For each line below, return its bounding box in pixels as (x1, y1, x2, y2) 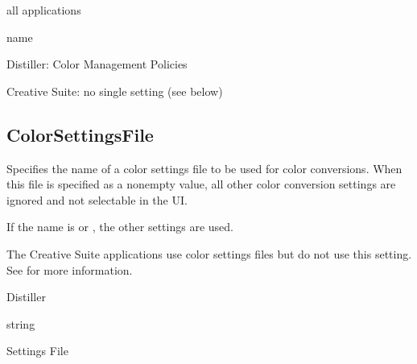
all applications (6, 2, 81, 18)
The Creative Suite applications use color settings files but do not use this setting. (6, 245, 412, 262)
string (6, 315, 35, 332)
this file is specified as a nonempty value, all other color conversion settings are (6, 176, 396, 192)
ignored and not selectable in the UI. (6, 191, 188, 208)
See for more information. (6, 261, 133, 278)
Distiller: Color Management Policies (6, 56, 188, 72)
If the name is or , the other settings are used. (6, 218, 233, 235)
